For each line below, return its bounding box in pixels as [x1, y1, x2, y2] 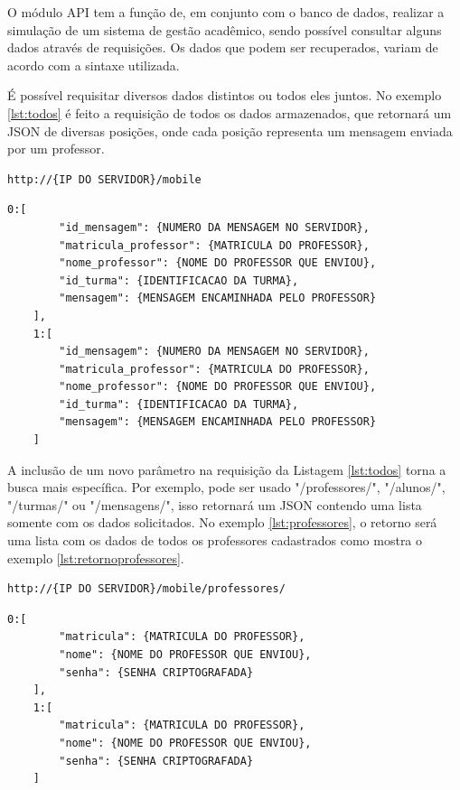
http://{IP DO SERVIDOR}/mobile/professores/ [7, 582, 286, 596]
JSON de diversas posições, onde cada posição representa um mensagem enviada [7, 121, 453, 140]
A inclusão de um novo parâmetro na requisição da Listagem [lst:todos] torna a [7, 460, 446, 479]
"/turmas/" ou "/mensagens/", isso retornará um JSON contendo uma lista [7, 495, 422, 514]
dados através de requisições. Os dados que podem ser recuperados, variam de [7, 38, 438, 57]
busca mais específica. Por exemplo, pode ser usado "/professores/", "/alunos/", [7, 478, 446, 497]
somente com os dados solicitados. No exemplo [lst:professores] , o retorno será [7, 513, 437, 532]
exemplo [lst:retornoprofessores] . [7, 548, 184, 567]
